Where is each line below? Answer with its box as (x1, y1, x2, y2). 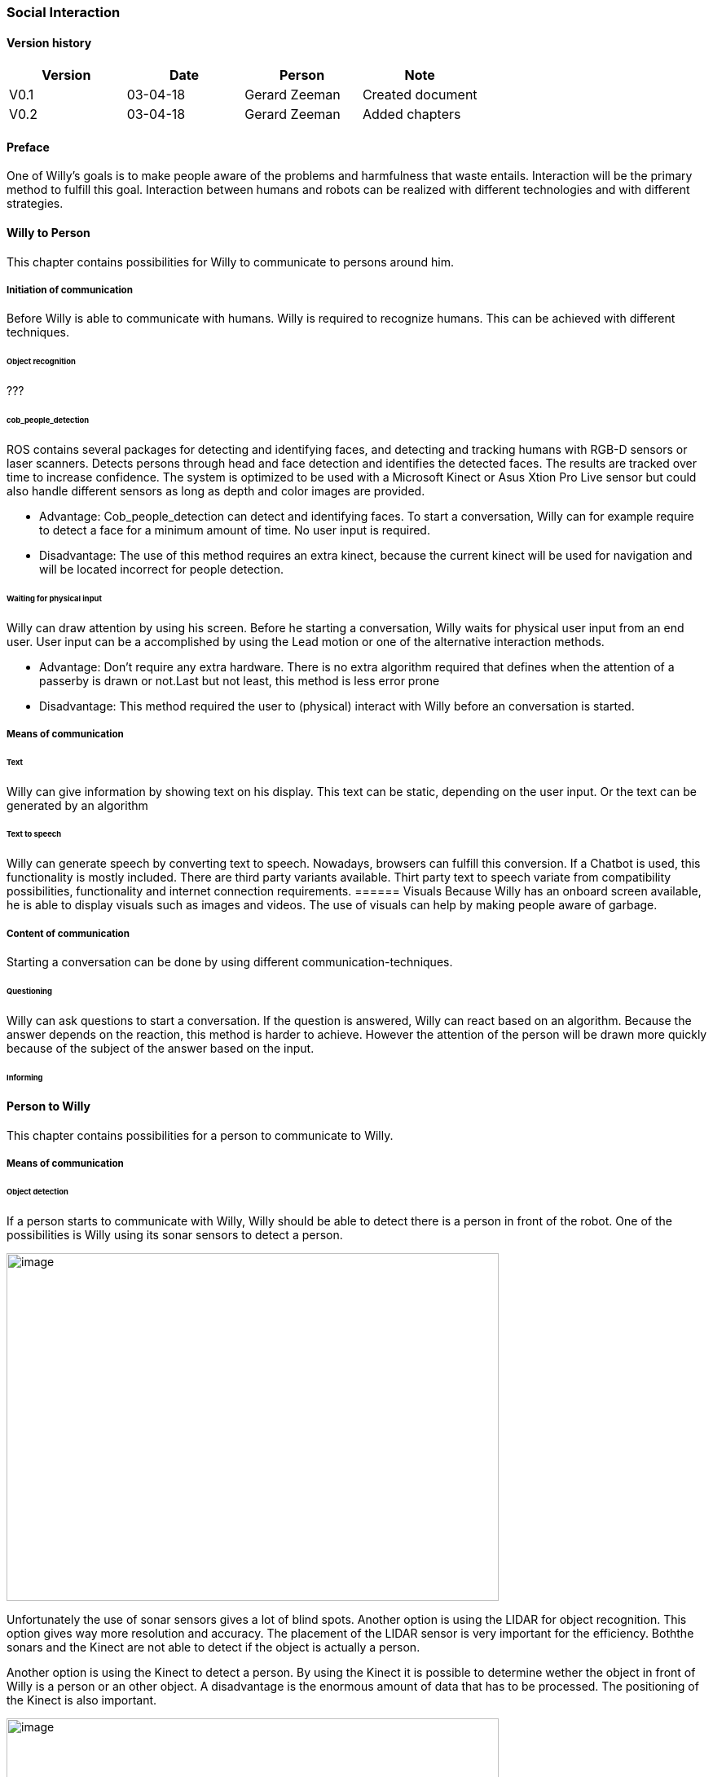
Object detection (7, 1187, 68, 1197)
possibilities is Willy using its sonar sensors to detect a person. (7, 1228, 343, 1243)
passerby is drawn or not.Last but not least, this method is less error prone (39, 673, 440, 688)
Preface (7, 139, 50, 154)
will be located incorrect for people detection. (39, 561, 284, 576)
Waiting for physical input (7, 593, 102, 603)
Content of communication (7, 927, 130, 939)
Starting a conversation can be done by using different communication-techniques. (7, 955, 453, 970)
